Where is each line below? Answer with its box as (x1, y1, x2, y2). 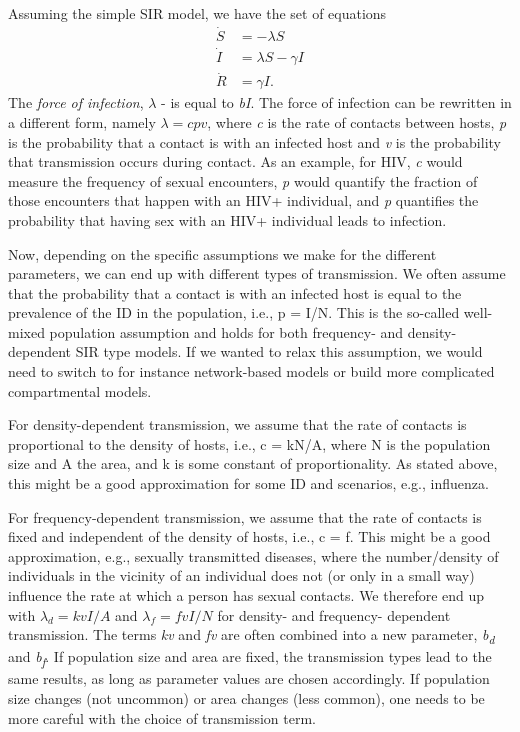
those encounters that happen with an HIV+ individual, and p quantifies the (8, 190, 479, 211)
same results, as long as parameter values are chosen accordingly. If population (8, 668, 490, 689)
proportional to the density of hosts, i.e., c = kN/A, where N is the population (8, 433, 491, 454)
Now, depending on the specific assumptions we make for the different (8, 243, 437, 264)
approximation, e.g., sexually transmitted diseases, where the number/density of (8, 545, 499, 566)
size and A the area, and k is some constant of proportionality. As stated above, (8, 453, 498, 474)
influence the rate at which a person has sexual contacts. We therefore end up (8, 585, 485, 605)
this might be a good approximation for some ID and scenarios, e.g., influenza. (8, 473, 489, 494)
